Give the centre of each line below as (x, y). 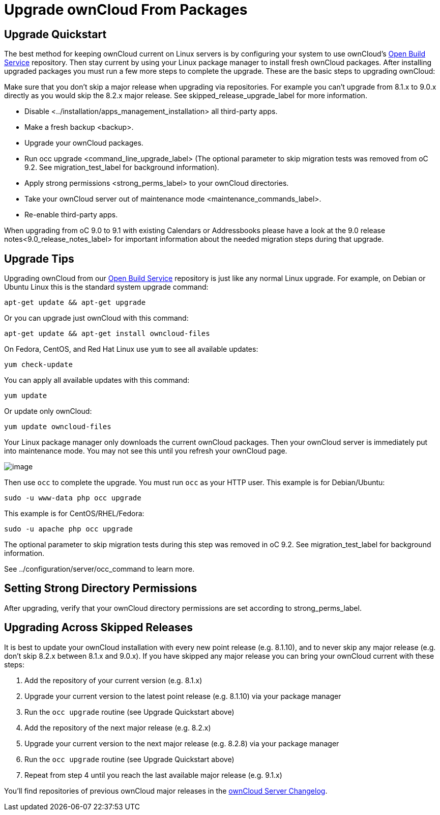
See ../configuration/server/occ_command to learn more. (99, 569)
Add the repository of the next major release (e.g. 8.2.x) (118, 727)
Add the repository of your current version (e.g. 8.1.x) (113, 680)
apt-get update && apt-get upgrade (75, 303)
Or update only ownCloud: (48, 411)
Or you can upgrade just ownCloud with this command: (96, 318)
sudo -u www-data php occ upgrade (73, 498)
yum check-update (38, 365)
